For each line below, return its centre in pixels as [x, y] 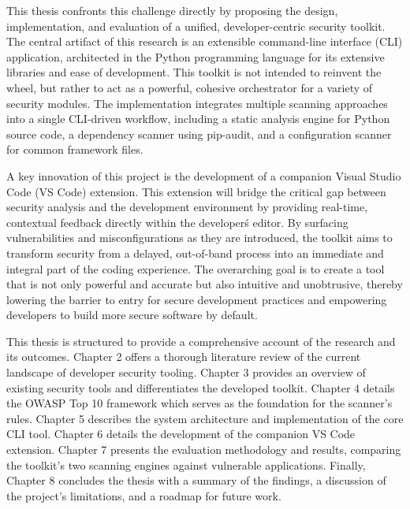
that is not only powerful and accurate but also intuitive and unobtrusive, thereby [205, 284]
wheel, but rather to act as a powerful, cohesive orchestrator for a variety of [190, 87]
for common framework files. [75, 149]
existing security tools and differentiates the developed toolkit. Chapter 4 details [201, 387]
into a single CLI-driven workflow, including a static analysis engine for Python [198, 119]
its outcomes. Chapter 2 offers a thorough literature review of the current [184, 357]
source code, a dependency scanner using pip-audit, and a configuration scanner [199, 134]
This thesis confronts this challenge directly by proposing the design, [172, 10]
